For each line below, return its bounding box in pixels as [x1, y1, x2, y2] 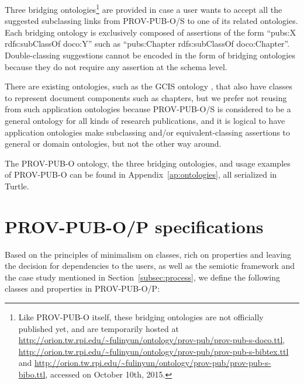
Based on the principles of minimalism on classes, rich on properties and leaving [5, 248, 292, 260]
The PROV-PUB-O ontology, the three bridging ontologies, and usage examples [5, 157, 291, 169]
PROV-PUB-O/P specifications [5, 214, 264, 238]
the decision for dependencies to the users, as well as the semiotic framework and [5, 260, 295, 272]
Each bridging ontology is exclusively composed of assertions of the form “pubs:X [5, 26, 296, 38]
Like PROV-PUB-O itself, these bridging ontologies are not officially [18, 311, 264, 323]
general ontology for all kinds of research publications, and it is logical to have [5, 115, 285, 126]
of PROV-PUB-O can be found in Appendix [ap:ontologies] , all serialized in [5, 168, 277, 181]
